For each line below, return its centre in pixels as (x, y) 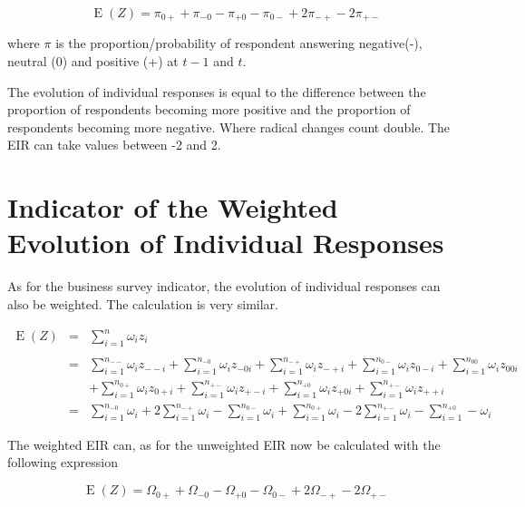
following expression (63, 462)
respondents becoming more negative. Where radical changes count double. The (229, 127)
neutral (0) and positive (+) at (93, 61)
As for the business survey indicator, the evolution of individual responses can (224, 286)
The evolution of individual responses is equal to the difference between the (217, 91)
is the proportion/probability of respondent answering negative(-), (239, 43)
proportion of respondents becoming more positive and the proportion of (209, 109)
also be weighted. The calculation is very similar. (143, 303)
